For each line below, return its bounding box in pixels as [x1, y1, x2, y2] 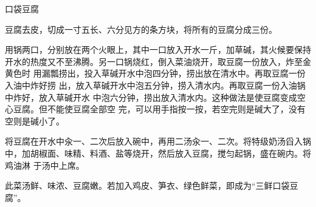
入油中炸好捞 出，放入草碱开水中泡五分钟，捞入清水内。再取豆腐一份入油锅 [5, 78, 306, 91]
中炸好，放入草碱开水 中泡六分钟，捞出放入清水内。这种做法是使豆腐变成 [5, 90, 297, 103]
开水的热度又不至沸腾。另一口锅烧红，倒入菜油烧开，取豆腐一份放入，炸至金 [5, 55, 311, 67]
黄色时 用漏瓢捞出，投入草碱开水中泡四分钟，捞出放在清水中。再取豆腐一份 [5, 67, 306, 80]
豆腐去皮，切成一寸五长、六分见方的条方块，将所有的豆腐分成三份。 [5, 22, 277, 35]
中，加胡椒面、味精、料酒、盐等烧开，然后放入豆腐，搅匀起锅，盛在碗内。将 [5, 146, 311, 159]
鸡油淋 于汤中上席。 [5, 158, 84, 171]
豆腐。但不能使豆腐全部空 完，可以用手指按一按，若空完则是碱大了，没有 [13, 103, 306, 115]
